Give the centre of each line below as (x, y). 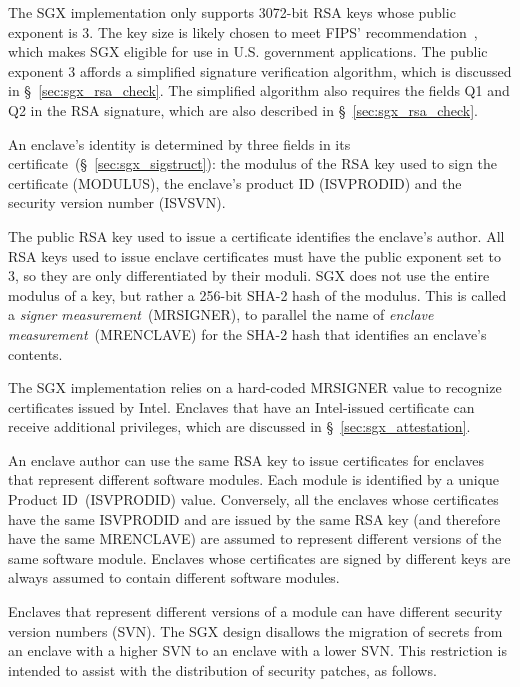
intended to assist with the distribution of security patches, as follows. (222, 669)
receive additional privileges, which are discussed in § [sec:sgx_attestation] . (239, 426)
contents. (35, 353)
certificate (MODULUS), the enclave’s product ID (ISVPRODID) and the (235, 182)
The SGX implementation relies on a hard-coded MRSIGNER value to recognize (255, 387)
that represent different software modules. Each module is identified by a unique (254, 479)
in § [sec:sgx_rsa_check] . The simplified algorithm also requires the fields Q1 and (259, 90)
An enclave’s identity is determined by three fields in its (179, 143)
